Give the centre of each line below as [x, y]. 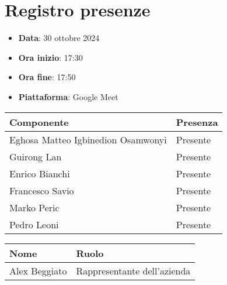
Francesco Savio [42, 190]
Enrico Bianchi [40, 173]
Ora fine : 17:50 [47, 77]
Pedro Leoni [34, 224]
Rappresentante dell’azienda [133, 270]
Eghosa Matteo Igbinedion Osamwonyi [88, 139]
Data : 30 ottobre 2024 [59, 38]
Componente [39, 122]
